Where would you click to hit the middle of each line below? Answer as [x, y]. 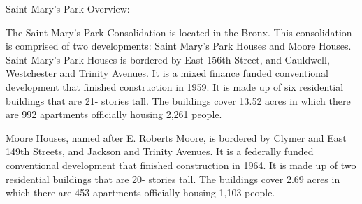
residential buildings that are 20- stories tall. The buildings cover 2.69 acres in [173, 178]
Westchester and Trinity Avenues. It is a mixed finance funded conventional [167, 73]
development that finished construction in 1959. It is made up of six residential [175, 86]
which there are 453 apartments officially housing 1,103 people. [140, 192]
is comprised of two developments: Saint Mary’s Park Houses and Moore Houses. [179, 46]
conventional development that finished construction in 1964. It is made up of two [181, 165]
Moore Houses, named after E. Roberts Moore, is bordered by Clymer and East [176, 137]
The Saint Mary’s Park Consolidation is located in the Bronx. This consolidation [179, 32]
